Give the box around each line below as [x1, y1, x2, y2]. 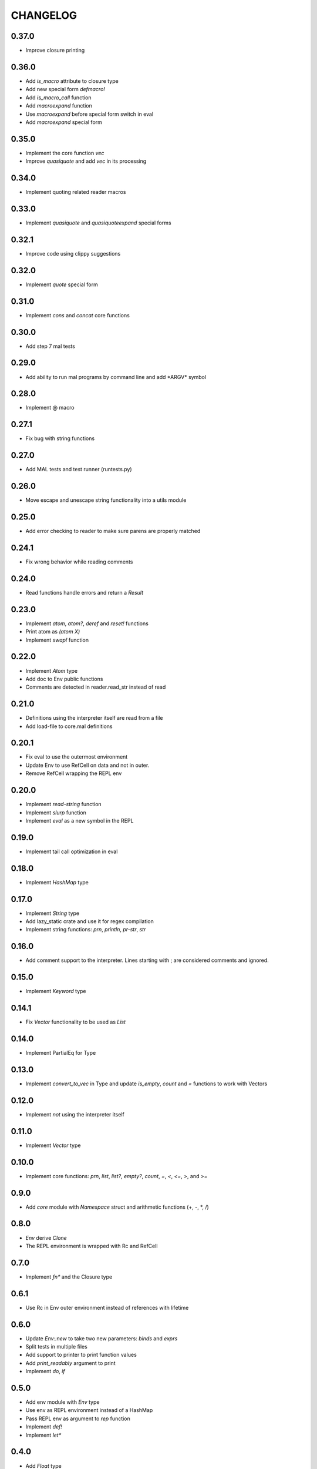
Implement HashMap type [25, 878, 89, 886]
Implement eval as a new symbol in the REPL [25, 817, 134, 824]
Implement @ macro [25, 404, 75, 411]
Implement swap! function [25, 636, 89, 643]
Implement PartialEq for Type [25, 1049, 96, 1057]
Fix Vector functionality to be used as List [25, 1018, 126, 1025]
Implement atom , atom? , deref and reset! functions [25, 620, 149, 627]
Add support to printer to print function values [25, 1351, 137, 1359]
